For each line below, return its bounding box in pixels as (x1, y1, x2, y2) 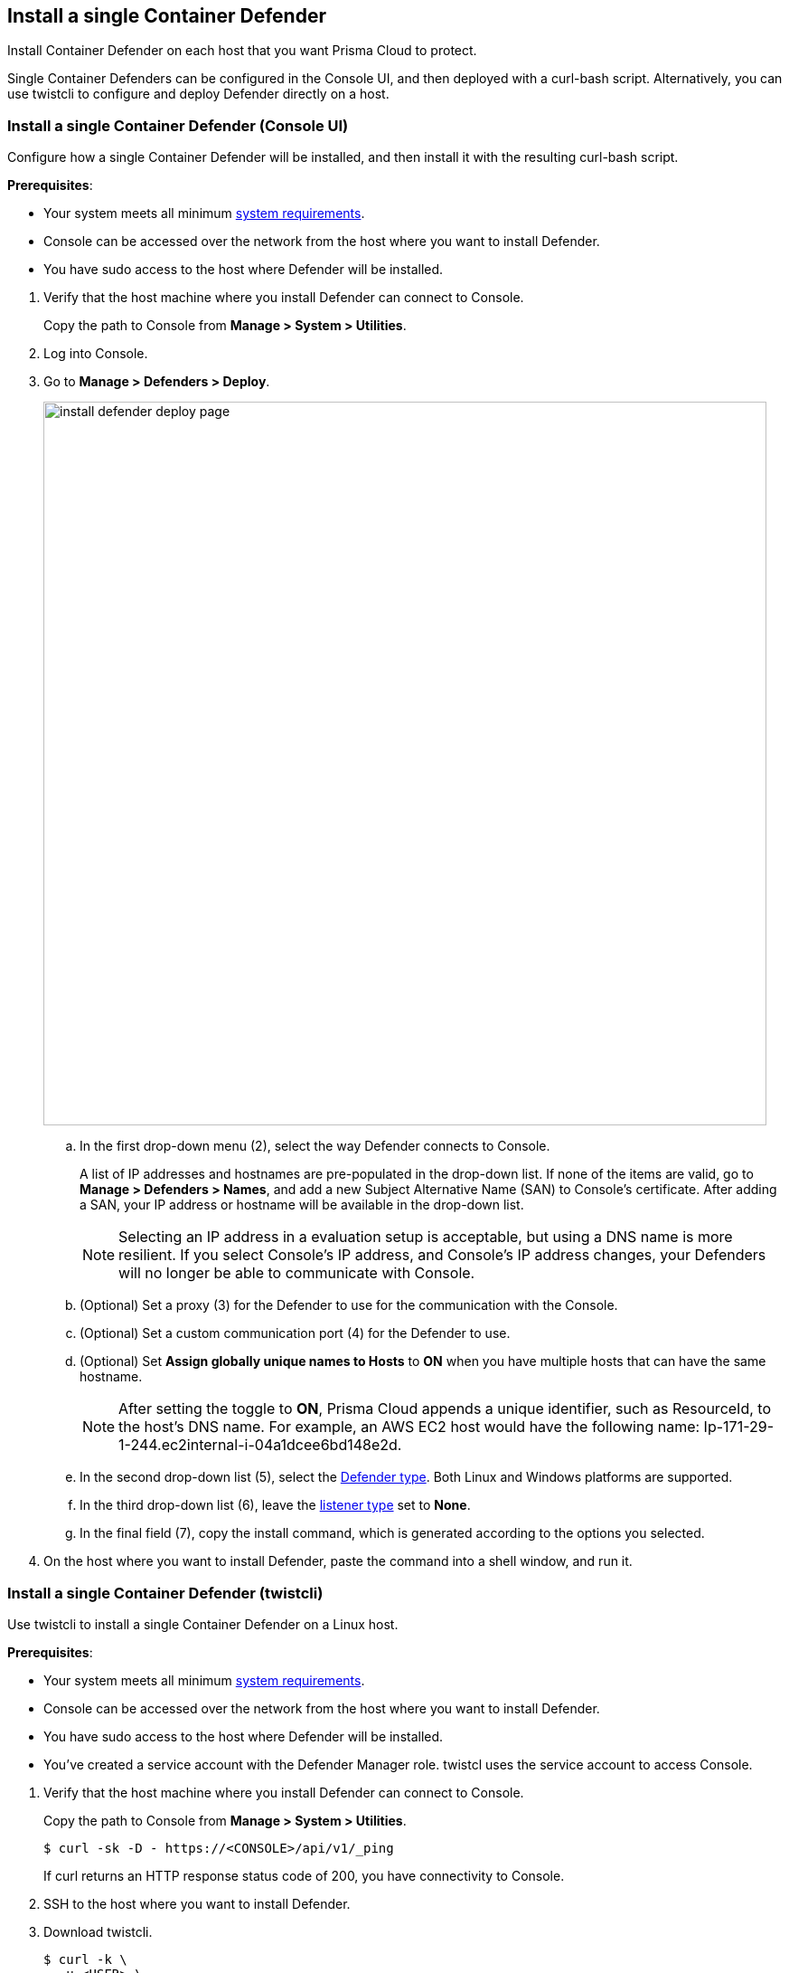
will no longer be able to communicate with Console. (118, 1264, 475, 1283)
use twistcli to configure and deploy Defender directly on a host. (7, 86, 390, 102)
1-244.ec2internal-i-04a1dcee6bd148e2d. (118, 1436, 402, 1455)
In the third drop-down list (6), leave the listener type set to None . (80, 1497, 471, 1513)
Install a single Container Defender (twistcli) (7, 1583, 324, 1602)
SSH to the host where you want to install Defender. (43, 1895, 351, 1911)
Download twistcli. (43, 1923, 153, 1940)
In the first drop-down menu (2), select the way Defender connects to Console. (80, 1138, 550, 1154)
